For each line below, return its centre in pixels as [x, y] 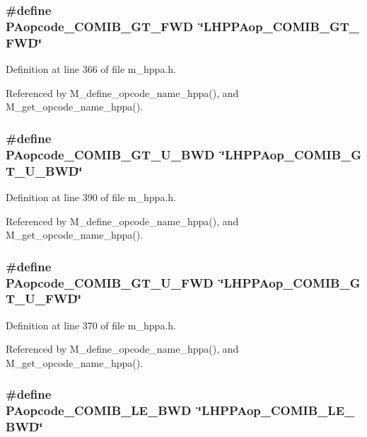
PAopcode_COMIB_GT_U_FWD [110, 282]
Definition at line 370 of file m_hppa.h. [91, 325]
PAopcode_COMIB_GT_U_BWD [110, 154]
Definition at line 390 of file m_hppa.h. [91, 197]
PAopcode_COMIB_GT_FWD [100, 26]
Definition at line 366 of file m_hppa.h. [91, 69]
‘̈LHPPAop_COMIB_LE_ [276, 410]
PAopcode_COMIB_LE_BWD [99, 410]
